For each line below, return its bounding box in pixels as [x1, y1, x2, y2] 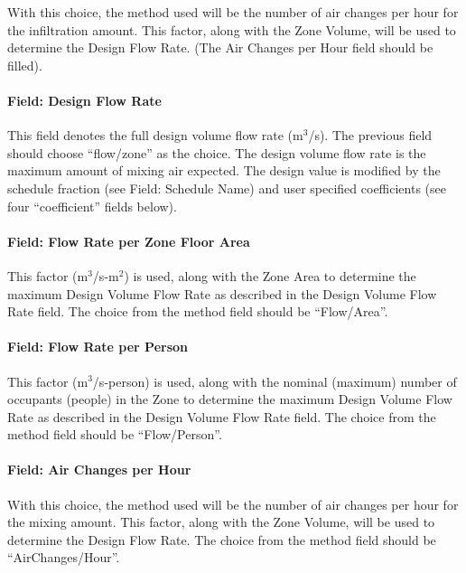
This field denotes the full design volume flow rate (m [7, 126, 303, 145]
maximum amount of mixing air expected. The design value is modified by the [7, 161, 441, 180]
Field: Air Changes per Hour [7, 460, 191, 479]
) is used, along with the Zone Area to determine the [124, 266, 416, 285]
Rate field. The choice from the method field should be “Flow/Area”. [7, 302, 388, 321]
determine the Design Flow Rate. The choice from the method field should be [7, 530, 436, 549]
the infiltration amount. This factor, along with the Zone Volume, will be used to [7, 20, 456, 39]
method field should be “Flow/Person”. [7, 425, 222, 444]
